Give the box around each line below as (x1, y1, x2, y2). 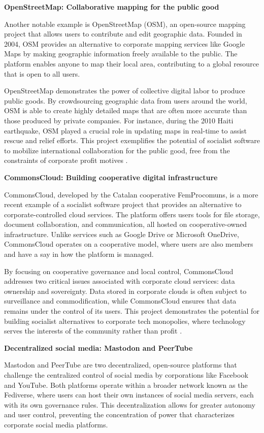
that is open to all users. (4, 68, 80, 79)
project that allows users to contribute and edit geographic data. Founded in (4, 28, 242, 39)
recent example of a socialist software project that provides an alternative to (4, 199, 242, 210)
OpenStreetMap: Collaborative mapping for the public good (4, 2, 219, 12)
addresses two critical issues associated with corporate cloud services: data (4, 276, 235, 286)
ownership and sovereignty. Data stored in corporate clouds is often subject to (4, 285, 247, 296)
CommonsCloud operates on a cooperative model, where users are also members (4, 239, 253, 249)
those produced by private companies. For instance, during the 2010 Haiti (4, 115, 234, 125)
